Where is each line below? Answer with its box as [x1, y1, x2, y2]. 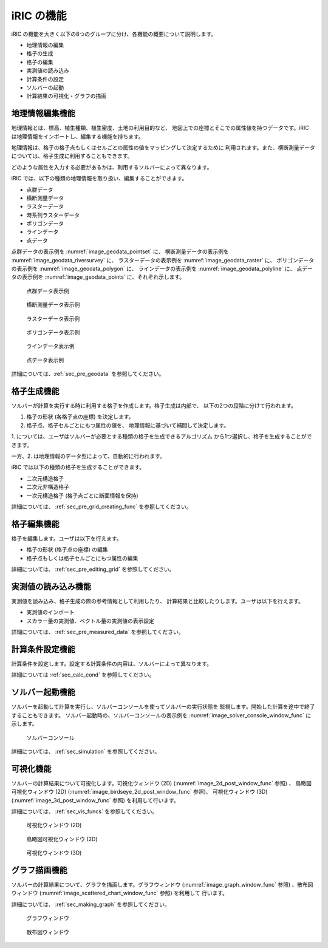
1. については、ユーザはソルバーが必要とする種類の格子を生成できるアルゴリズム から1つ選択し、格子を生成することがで [11, 433, 312, 440]
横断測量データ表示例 [26, 301, 80, 309]
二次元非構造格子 [26, 483, 69, 491]
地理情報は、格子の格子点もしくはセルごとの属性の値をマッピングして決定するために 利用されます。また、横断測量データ [11, 143, 315, 151]
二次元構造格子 [26, 474, 64, 482]
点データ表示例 [26, 356, 64, 364]
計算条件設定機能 [11, 644, 75, 654]
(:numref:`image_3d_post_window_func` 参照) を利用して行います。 [11, 796, 179, 804]
